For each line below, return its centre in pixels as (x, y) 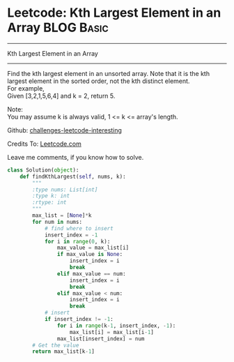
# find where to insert (79, 228)
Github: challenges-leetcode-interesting (64, 130)
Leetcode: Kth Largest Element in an (114, 13)
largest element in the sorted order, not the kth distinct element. (99, 81)
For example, (26, 88)
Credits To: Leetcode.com (44, 144)
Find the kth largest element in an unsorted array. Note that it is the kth (109, 73)
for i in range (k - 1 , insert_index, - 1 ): (116, 326)
